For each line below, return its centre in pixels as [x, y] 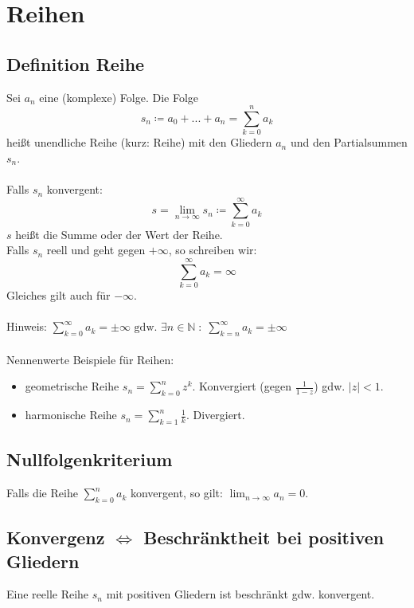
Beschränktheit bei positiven [264, 537]
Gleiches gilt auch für [59, 295]
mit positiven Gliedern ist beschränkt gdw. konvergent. [240, 594]
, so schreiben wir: [213, 250]
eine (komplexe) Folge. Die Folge [119, 97]
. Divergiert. [215, 415]
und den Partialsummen [349, 142]
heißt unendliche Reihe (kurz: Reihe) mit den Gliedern [139, 142]
